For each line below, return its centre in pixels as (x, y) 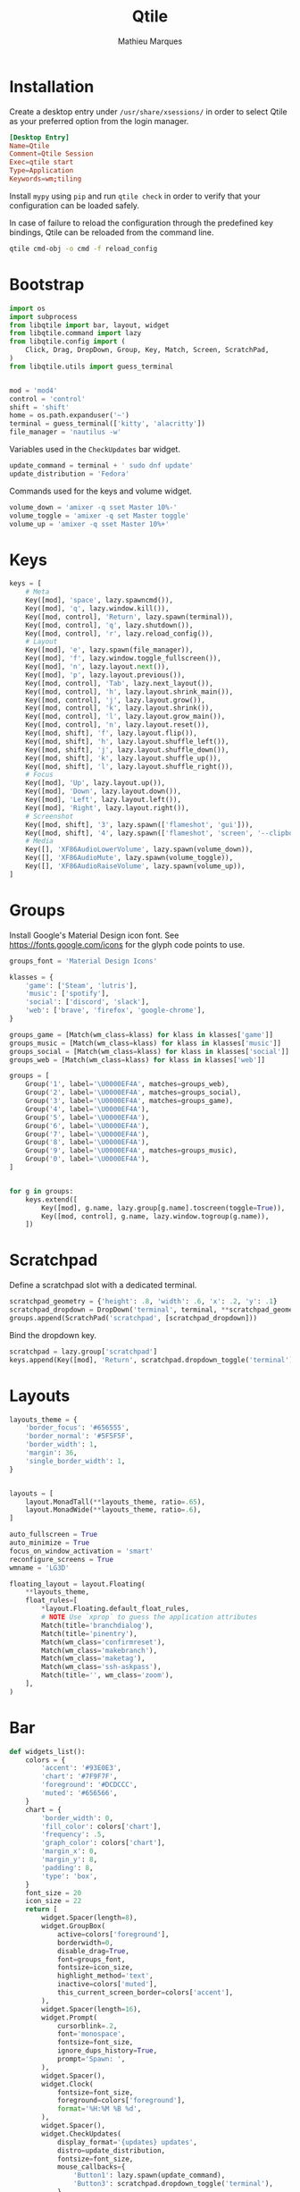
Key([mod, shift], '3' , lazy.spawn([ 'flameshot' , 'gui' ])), (139, 824)
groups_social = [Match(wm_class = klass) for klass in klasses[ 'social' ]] (150, 1051)
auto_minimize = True (50, 1543)
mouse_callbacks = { (91, 2167)
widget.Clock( (67, 2084)
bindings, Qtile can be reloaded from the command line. (112, 232)
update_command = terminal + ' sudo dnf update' (101, 466)
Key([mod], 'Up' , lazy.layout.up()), (96, 783)
